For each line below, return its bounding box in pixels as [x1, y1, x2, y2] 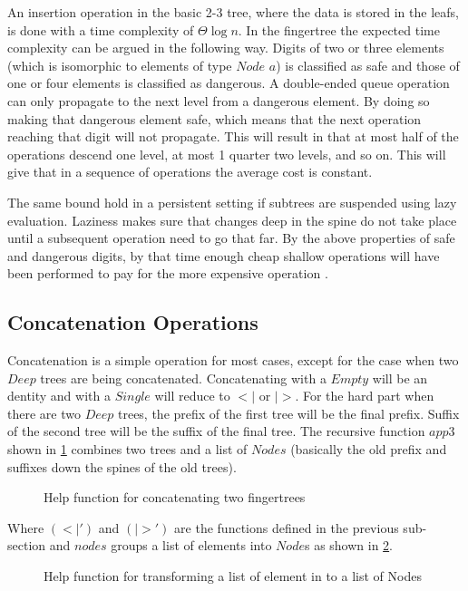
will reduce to [154, 386, 230, 405]
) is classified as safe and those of [276, 55, 460, 74]
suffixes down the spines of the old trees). [7, 457, 237, 476]
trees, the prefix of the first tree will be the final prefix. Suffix [117, 403, 460, 422]
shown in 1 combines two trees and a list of [7, 440, 248, 459]
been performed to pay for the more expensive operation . [7, 264, 328, 283]
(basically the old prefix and [290, 440, 447, 459]
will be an [372, 368, 428, 387]
